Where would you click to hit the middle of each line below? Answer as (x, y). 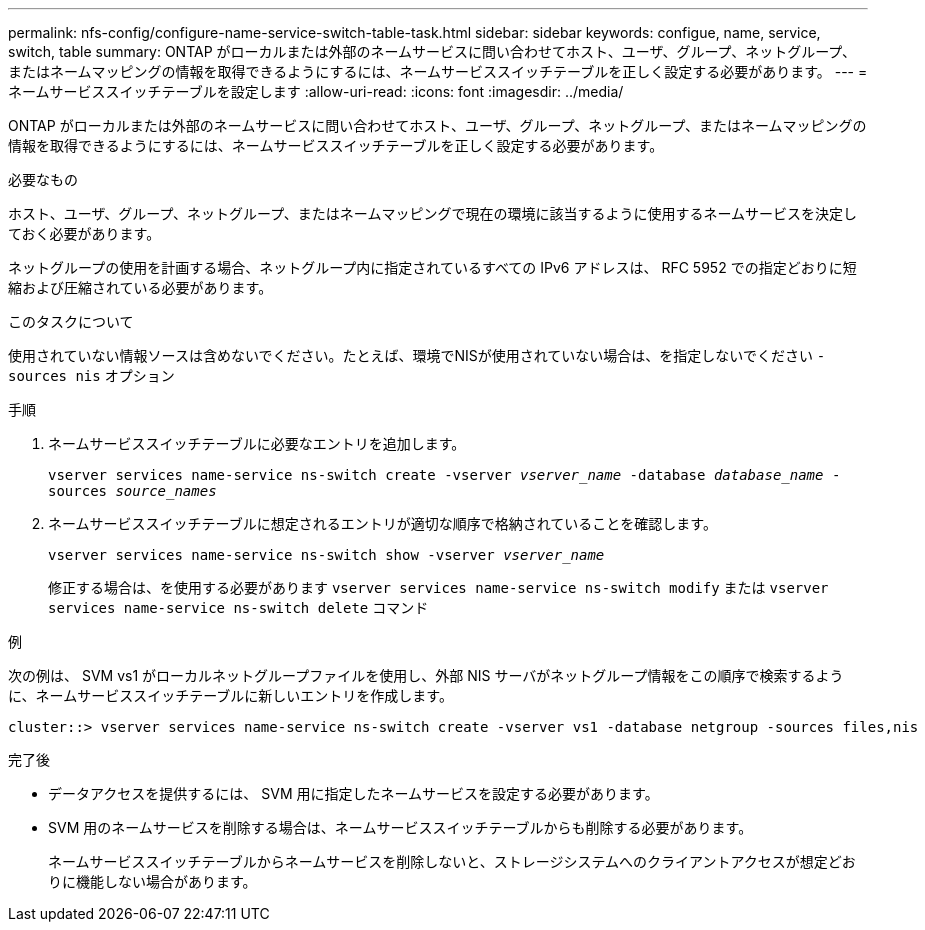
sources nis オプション (91, 375)
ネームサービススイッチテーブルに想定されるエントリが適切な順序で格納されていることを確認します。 (382, 523)
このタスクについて (71, 321)
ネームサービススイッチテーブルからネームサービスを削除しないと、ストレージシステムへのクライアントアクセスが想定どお (452, 861)
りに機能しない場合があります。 (152, 881)
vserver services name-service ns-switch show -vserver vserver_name (326, 555)
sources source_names (132, 491)
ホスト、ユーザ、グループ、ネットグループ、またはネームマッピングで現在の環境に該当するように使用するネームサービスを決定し (432, 213)
